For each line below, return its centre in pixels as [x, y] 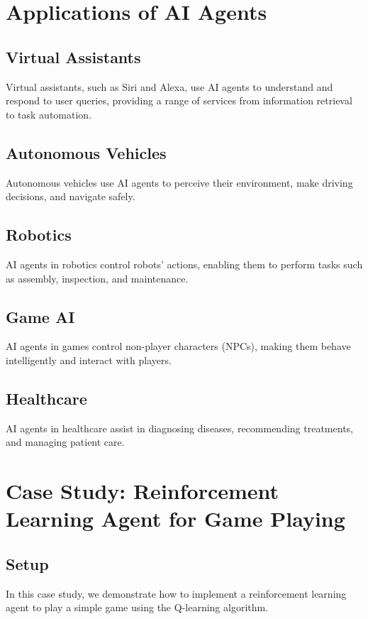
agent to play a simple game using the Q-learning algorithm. [137, 607]
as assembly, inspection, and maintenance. [97, 278]
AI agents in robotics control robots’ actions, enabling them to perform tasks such [184, 264]
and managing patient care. [65, 442]
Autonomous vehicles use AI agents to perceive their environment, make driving [179, 182]
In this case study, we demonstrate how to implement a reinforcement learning [176, 593]
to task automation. [49, 114]
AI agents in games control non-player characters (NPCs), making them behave [178, 346]
